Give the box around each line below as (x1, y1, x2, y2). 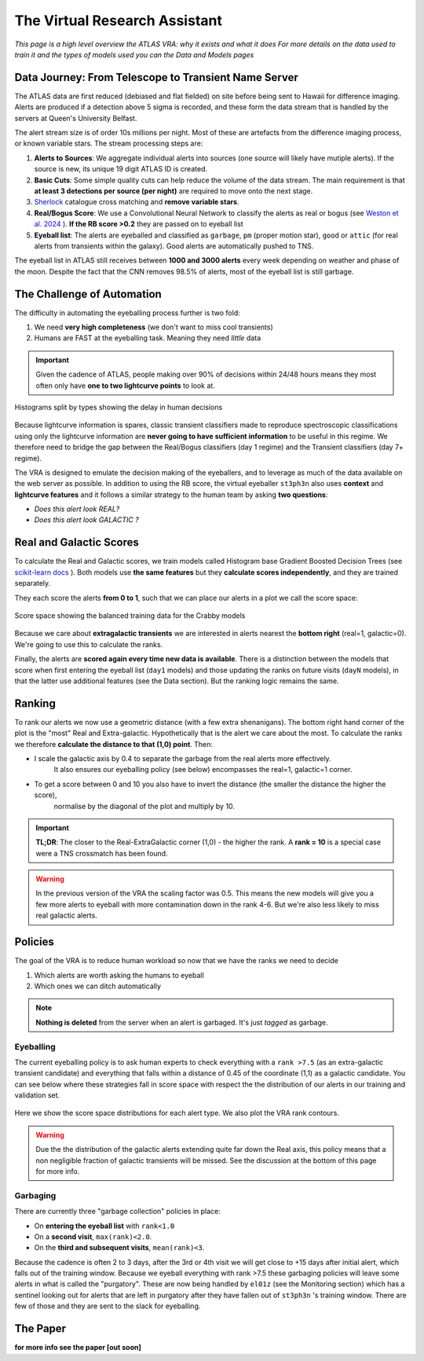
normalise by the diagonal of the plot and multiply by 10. (53, 801, 236, 811)
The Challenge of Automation (14, 287, 163, 300)
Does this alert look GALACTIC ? (34, 515, 139, 524)
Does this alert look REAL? (34, 504, 120, 514)
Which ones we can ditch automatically (34, 981, 161, 991)
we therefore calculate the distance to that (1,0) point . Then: (14, 739, 214, 749)
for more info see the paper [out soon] (14, 1343, 141, 1352)
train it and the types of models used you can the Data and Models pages (14, 50, 254, 59)
